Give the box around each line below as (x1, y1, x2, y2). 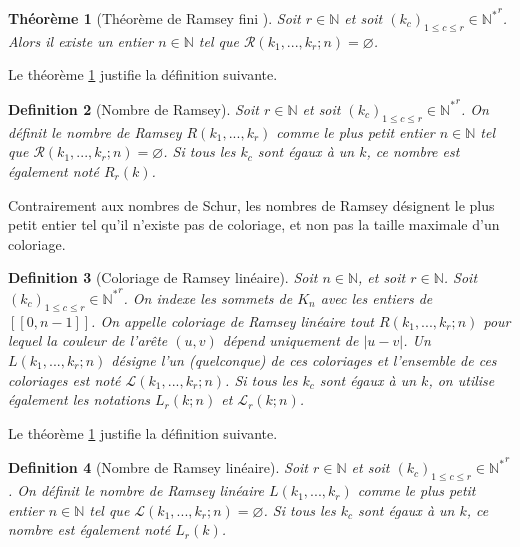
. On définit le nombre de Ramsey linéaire (8, 480, 265, 501)
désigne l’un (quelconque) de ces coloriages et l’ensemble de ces (111, 349, 497, 370)
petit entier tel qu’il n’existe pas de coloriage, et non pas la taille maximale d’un (8, 214, 500, 235)
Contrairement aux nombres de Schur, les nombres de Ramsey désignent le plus (8, 194, 495, 215)
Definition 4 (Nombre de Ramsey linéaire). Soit (8, 457, 309, 478)
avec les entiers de (320, 287, 433, 308)
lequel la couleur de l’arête (8, 330, 168, 351)
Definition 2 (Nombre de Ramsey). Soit (8, 98, 259, 119)
